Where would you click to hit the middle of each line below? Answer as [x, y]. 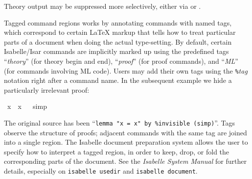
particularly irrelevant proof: [47, 89]
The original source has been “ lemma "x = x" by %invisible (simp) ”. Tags [119, 123]
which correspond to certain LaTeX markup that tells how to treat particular [120, 32]
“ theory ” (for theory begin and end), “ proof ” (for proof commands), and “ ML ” [121, 61]
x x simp [27, 106]
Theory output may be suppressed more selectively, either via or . [103, 6]
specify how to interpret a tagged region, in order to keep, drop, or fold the [117, 151]
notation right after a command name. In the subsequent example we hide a [118, 80]
